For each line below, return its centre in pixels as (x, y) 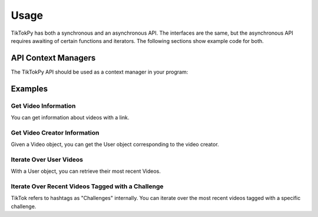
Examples (29, 89)
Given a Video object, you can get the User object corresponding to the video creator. (115, 145)
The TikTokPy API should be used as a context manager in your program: (100, 72)
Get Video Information (43, 106)
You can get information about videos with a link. (70, 117)
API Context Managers (53, 58)
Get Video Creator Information (55, 132)
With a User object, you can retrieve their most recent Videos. (86, 171)
